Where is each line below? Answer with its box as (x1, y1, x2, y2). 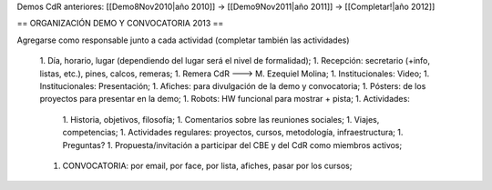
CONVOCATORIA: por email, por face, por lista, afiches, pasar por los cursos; (62, 160, 353, 171)
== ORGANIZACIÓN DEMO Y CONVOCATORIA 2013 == (16, 18, 224, 29)
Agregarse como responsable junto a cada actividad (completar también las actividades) (16, 35, 350, 45)
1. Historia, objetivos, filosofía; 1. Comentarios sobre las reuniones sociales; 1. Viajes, (62, 114, 380, 125)
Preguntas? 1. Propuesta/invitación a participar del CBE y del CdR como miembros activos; (62, 139, 403, 150)
